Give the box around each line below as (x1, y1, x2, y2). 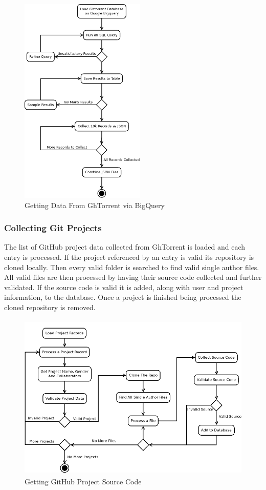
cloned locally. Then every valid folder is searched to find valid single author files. (4, 261, 259, 272)
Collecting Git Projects (4, 221, 102, 234)
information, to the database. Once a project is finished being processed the (4, 292, 241, 302)
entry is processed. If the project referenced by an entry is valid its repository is (4, 251, 254, 262)
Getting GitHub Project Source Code (25, 476, 142, 487)
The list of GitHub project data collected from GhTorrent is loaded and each (4, 241, 246, 252)
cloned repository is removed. (4, 301, 96, 312)
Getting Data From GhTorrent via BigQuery (25, 199, 165, 210)
